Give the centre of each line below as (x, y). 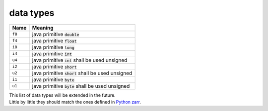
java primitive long (53, 47)
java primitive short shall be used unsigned (82, 73)
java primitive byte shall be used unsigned (81, 86)
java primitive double (56, 34)
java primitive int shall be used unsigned (80, 60)
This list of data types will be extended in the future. (63, 95)
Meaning (43, 28)
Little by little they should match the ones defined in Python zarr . (75, 102)
